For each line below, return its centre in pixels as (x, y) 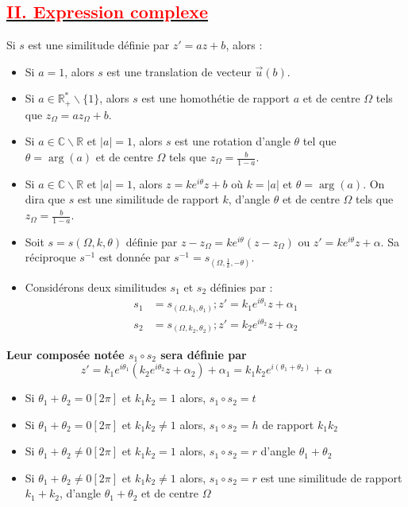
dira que (45, 199)
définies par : (241, 286)
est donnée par (135, 257)
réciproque (50, 257)
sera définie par (204, 354)
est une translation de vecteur (179, 71)
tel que (319, 141)
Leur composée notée (65, 354)
